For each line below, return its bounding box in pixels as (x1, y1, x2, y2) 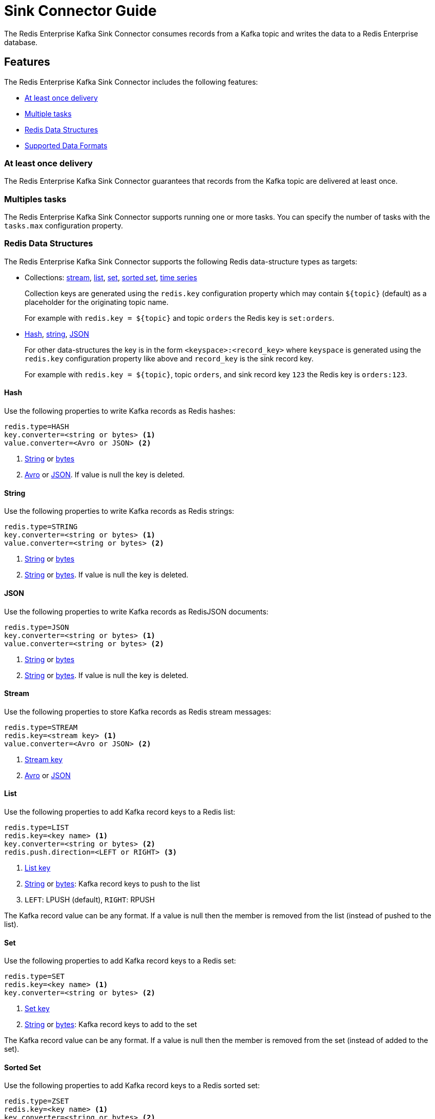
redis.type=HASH (4, 422, 69, 431)
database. (4, 37, 38, 47)
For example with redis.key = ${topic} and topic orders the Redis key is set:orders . (25, 313, 335, 322)
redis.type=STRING (4, 523, 78, 531)
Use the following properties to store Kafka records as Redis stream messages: (4, 707, 271, 716)
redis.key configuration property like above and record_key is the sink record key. (25, 354, 314, 363)
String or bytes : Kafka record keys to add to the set (25, 1020, 197, 1029)
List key (25, 863, 51, 872)
